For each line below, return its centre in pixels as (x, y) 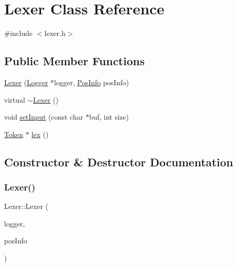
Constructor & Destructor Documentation (119, 161)
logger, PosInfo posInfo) (92, 82)
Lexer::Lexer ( (26, 206)
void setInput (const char (44, 117)
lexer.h (55, 33)
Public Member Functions (74, 61)
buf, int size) (109, 117)
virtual (15, 99)
